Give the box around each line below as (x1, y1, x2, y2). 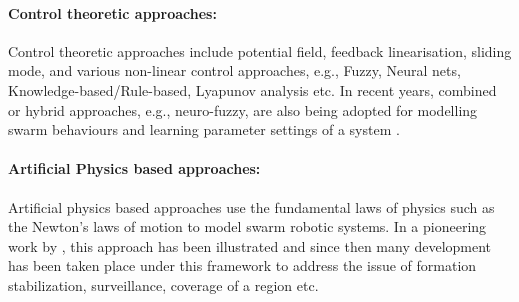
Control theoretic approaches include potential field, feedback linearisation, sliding (8, 40, 512, 61)
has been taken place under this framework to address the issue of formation (8, 255, 477, 276)
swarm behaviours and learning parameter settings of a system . (8, 119, 400, 140)
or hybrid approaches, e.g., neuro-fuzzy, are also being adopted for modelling (8, 99, 478, 120)
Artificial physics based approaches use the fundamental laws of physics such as (8, 196, 495, 217)
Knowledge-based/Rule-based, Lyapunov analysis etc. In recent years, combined (8, 79, 497, 100)
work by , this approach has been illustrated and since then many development (8, 235, 492, 256)
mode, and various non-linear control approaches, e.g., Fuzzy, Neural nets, (8, 60, 461, 81)
